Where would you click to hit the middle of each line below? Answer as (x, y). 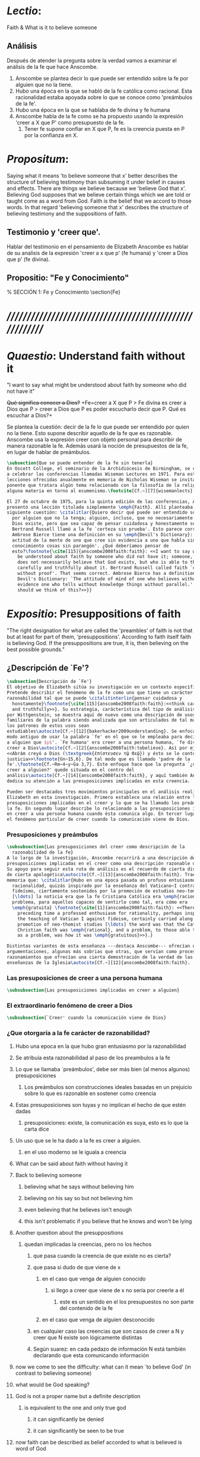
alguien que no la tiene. (44, 84)
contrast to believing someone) (53, 1373)
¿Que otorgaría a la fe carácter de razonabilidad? (78, 1033)
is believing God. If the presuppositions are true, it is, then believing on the (98, 643)
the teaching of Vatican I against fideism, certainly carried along (105, 919)
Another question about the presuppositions (69, 1232)
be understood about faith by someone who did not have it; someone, (105, 557)
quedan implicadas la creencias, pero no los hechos (88, 1244)
